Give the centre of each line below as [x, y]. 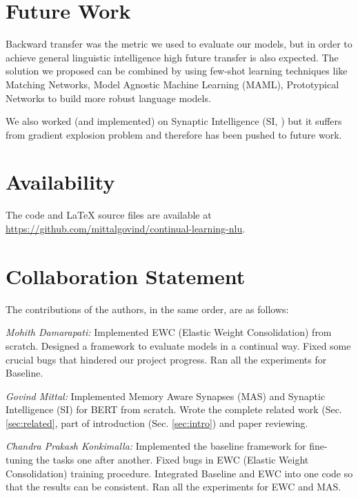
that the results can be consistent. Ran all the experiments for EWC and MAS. [173, 487]
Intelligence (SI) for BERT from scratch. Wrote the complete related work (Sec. [174, 409]
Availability [60, 182]
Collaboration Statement [126, 276]
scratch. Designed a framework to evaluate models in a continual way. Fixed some [178, 345]
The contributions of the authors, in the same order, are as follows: [147, 309]
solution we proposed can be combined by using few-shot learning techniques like [177, 71]
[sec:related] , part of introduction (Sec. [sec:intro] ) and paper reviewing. [157, 422]
